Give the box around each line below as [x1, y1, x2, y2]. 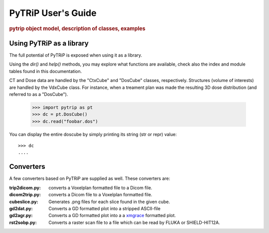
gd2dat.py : [9, 205, 33, 211]
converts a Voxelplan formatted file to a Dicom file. [48, 184, 152, 191]
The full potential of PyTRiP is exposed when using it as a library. [9, 52, 142, 58]
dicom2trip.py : [9, 192, 41, 198]
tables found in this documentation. [9, 68, 82, 74]
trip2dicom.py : [9, 184, 41, 191]
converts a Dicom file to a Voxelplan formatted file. [48, 192, 152, 198]
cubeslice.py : [9, 199, 38, 205]
